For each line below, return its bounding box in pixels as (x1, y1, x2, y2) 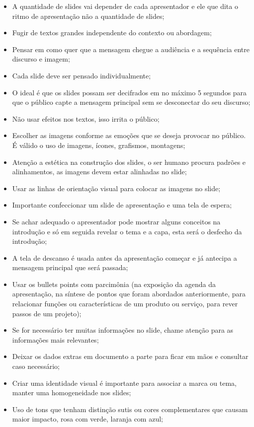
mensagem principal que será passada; (12, 262, 128, 273)
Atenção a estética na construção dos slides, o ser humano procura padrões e (12, 156, 246, 167)
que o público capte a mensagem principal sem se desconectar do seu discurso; (12, 97, 251, 107)
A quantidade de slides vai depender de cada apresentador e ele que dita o (12, 1, 238, 11)
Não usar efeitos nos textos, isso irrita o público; (12, 113, 160, 124)
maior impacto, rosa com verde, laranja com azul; (12, 414, 163, 424)
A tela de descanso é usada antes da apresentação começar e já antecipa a (12, 252, 237, 263)
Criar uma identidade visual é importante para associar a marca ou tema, (12, 377, 237, 388)
